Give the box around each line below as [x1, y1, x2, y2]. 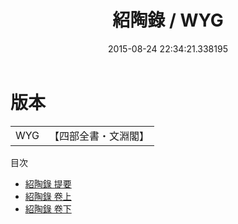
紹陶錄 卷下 [24, 202, 72, 215]
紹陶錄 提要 [24, 177, 72, 190]
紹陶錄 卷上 [24, 190, 72, 202]
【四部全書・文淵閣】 [49, 129, 150, 143]
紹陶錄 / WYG [112, 9, 224, 32]
